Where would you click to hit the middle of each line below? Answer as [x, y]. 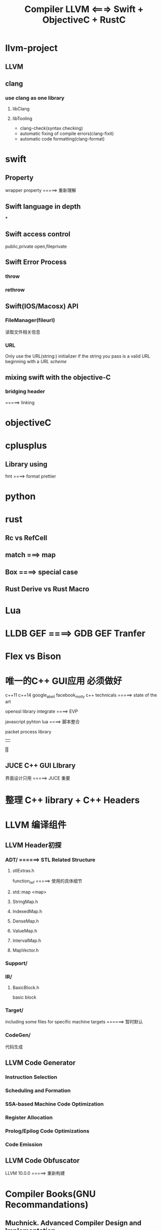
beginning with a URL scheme [36, 362]
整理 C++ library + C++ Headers [72, 800]
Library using [26, 464]
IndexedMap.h [27, 911]
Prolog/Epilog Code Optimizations [47, 1131]
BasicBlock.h [26, 988]
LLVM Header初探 [33, 845]
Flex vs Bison [33, 656]
